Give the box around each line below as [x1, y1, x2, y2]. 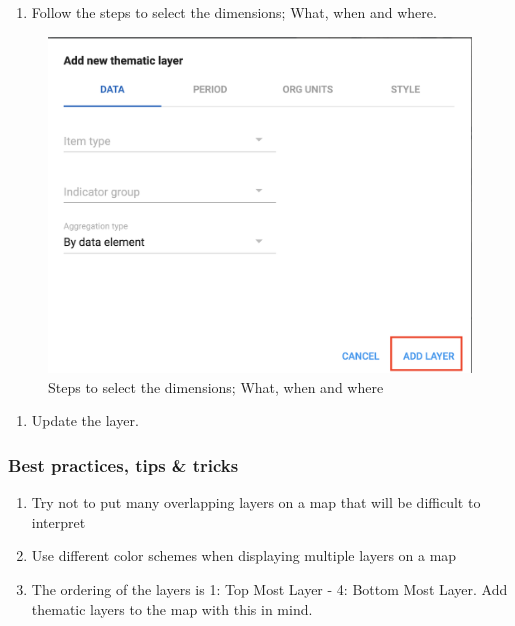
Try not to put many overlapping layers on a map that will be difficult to [31, 492, 481, 513]
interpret [31, 511, 86, 532]
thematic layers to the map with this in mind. [31, 598, 313, 619]
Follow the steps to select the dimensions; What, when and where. [31, 2, 437, 22]
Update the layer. [31, 410, 139, 431]
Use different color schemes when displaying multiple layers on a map [31, 545, 457, 566]
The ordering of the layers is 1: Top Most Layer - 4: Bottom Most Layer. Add [31, 579, 508, 599]
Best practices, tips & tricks [8, 452, 239, 477]
